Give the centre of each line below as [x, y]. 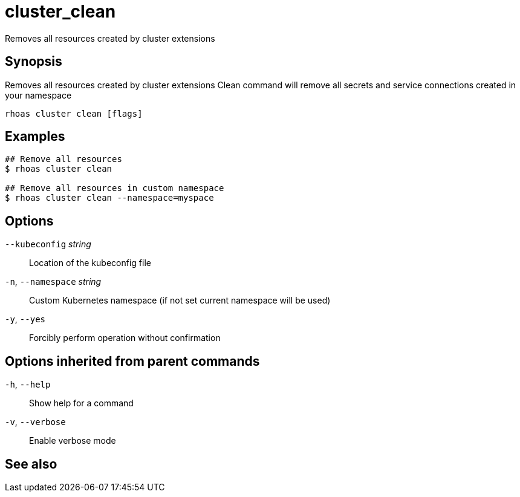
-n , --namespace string [53, 282]
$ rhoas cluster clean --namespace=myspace [109, 198]
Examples [35, 137]
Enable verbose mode [73, 441]
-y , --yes [25, 319]
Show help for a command [81, 403]
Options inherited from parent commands [132, 361]
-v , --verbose [35, 422]
